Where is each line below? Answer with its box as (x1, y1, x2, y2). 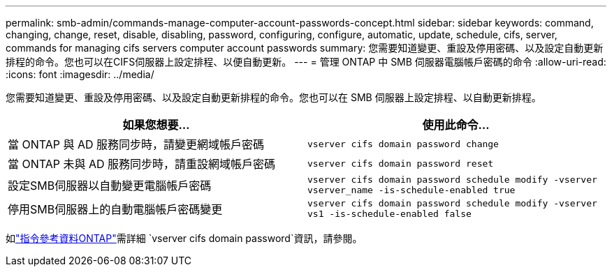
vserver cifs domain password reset (307, 158, 494, 169)
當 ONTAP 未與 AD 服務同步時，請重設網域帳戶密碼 (8, 157, 276, 171)
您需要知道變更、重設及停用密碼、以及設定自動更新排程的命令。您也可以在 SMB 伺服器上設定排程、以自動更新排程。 (6, 91, 541, 103)
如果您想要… (122, 118, 190, 132)
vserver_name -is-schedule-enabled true (307, 185, 516, 195)
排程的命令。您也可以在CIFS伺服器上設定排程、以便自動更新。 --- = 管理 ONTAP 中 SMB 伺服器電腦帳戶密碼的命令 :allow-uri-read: (6, 56, 606, 68)
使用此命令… (422, 118, 490, 132)
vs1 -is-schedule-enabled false (307, 209, 472, 219)
